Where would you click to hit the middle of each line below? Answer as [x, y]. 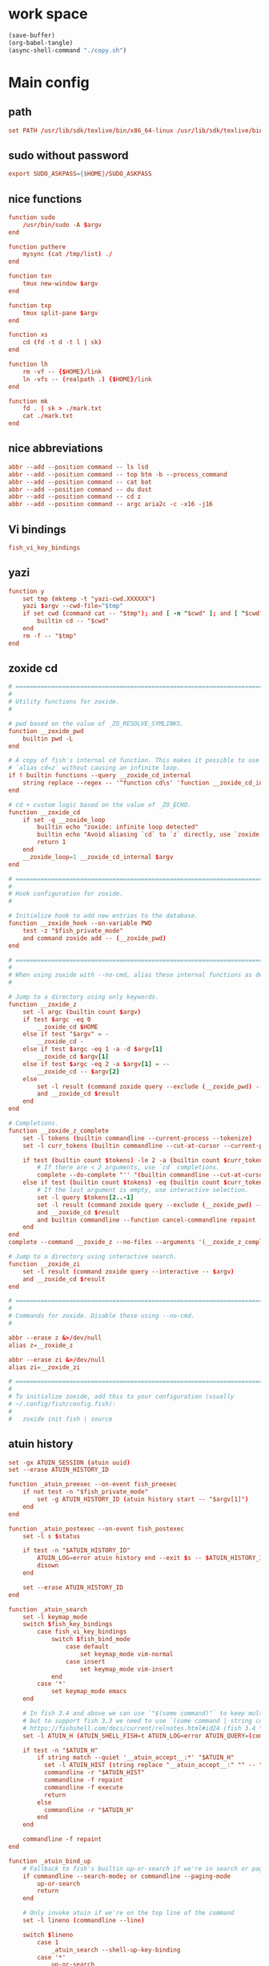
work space [48, 14]
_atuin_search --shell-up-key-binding [116, 1950]
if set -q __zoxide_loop [64, 820]
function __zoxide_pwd [46, 731]
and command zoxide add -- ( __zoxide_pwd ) [94, 938]
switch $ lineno [48, 1935]
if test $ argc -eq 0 [57, 1019]
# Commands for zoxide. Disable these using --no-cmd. [102, 1316]
